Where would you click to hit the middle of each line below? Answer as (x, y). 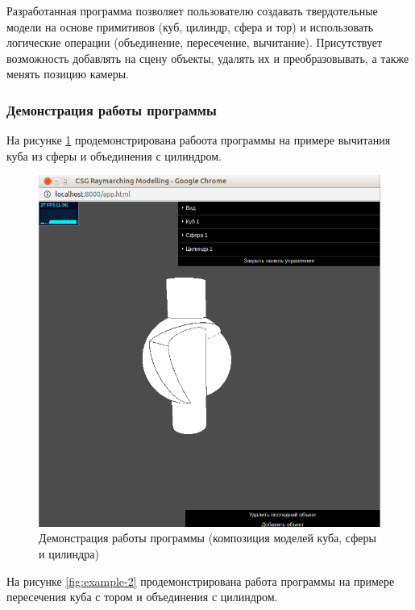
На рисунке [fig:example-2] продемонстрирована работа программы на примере (201, 581)
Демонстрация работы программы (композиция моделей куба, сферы (207, 538)
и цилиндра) (69, 554)
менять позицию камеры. (68, 74)
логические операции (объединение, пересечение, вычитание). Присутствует (195, 42)
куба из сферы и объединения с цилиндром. (114, 155)
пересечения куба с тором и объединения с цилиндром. (142, 597)
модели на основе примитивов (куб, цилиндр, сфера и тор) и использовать (190, 26)
